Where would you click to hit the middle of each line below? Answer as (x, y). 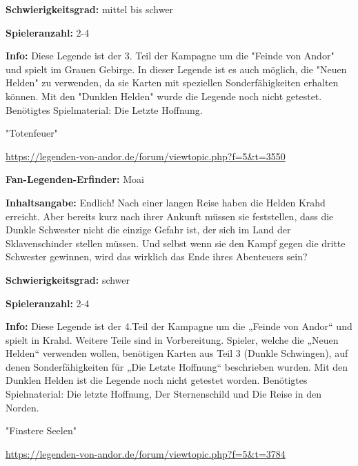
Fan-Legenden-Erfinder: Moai (75, 179)
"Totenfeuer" (32, 133)
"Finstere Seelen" (41, 430)
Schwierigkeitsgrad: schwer (68, 279)
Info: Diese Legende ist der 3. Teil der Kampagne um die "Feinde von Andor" (170, 56)
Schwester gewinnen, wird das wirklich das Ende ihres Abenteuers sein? (157, 256)
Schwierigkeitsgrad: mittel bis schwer (90, 9)
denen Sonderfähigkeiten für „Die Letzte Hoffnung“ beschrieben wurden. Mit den (177, 366)
